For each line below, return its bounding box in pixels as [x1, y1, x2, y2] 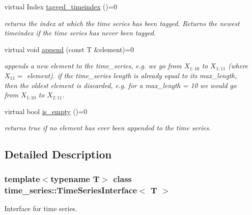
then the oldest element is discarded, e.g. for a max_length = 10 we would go [4, 80, 237, 90]
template [4, 172, 40, 184]
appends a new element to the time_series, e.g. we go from [4, 61, 182, 71]
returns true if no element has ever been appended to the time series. [4, 123, 211, 133]
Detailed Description [4, 147, 112, 162]
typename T [50, 172, 100, 184]
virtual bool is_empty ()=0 [4, 106, 87, 116]
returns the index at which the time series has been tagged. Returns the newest [4, 18, 240, 28]
